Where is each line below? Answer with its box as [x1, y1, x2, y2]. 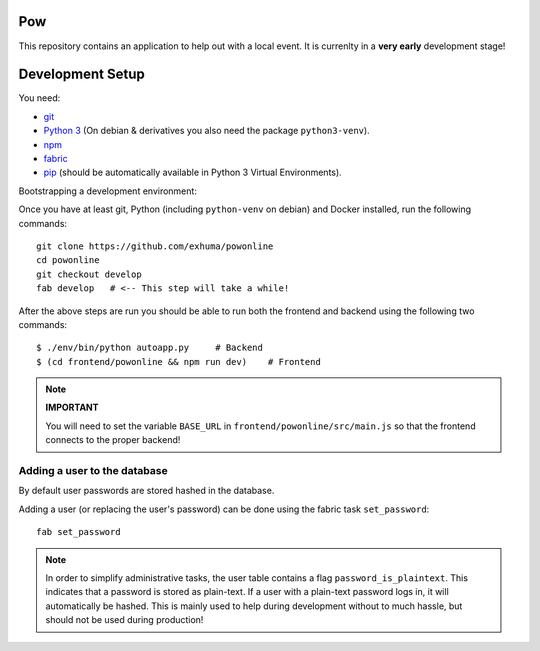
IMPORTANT [45, 401, 99, 414]
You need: [18, 92, 61, 104]
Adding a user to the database [18, 464, 169, 477]
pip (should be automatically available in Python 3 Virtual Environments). [43, 166, 342, 179]
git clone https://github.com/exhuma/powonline [36, 240, 274, 252]
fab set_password [36, 526, 121, 538]
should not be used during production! [45, 614, 204, 626]
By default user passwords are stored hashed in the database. [18, 485, 275, 497]
